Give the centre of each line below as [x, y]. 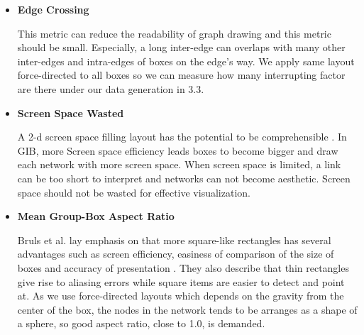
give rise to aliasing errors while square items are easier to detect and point [181, 281]
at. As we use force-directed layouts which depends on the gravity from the [181, 296]
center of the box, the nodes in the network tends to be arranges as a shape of [187, 309]
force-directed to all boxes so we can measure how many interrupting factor [181, 75]
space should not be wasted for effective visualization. [134, 192]
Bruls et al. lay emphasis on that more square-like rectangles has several [174, 240]
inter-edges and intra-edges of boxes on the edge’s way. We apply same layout [186, 61]
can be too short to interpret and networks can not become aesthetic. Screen [184, 178]
